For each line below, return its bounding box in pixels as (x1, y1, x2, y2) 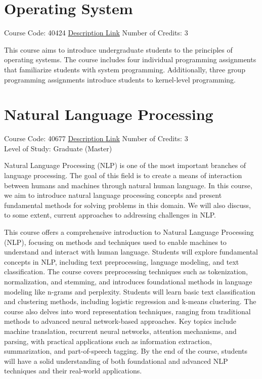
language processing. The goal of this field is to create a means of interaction (4, 170, 242, 180)
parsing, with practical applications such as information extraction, (4, 335, 212, 346)
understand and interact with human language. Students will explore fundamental (4, 246, 258, 257)
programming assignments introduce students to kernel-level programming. (4, 74, 236, 85)
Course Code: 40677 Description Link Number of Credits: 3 (4, 133, 188, 144)
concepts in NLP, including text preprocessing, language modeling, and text (4, 256, 239, 267)
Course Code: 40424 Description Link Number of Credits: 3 (4, 27, 188, 38)
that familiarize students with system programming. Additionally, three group (4, 64, 245, 74)
